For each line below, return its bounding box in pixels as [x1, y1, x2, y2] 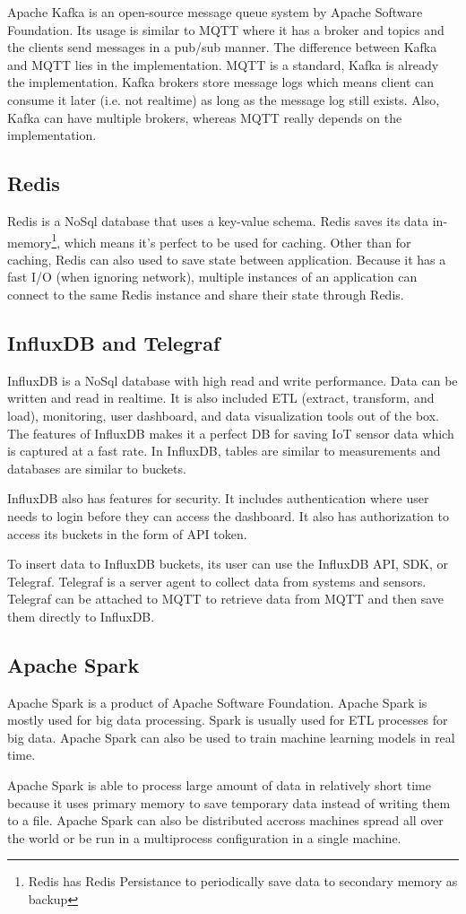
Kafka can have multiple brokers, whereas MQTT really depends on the [7, 108, 402, 126]
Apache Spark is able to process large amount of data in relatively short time [7, 776, 431, 795]
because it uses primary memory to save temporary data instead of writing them [7, 793, 451, 812]
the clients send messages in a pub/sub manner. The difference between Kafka [7, 38, 437, 57]
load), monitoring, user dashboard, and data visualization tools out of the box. [7, 405, 439, 424]
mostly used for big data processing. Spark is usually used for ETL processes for [7, 710, 448, 729]
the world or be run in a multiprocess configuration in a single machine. [7, 828, 401, 847]
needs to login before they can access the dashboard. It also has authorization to [7, 506, 449, 525]
